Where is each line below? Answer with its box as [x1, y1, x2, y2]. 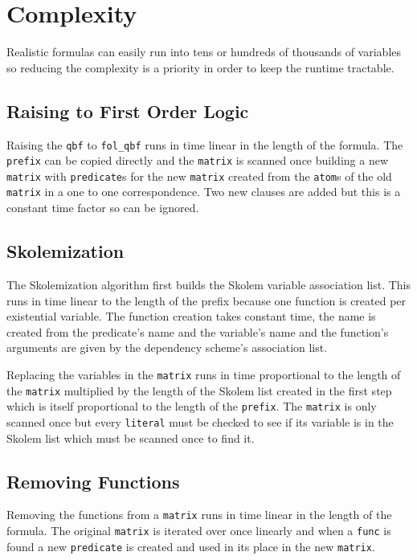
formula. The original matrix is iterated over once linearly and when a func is [6, 521, 391, 538]
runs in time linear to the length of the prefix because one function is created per [6, 292, 407, 309]
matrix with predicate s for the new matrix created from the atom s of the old [6, 167, 392, 184]
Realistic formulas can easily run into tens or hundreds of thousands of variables [6, 43, 402, 60]
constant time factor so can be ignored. [6, 199, 199, 216]
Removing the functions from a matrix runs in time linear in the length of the [6, 506, 392, 523]
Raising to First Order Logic [6, 98, 249, 123]
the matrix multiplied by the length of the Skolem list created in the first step [6, 382, 392, 399]
